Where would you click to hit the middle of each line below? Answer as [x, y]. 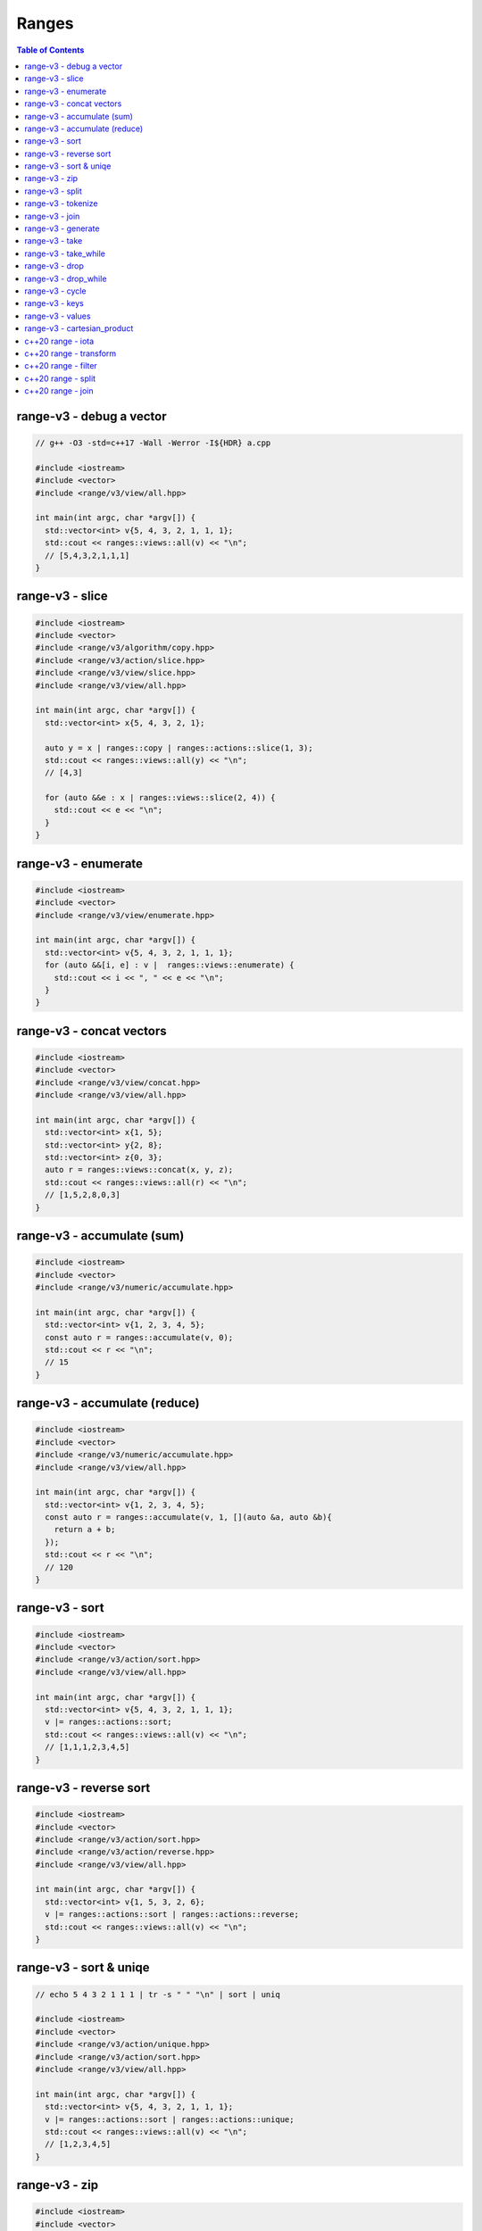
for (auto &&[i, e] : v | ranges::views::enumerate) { [170, 965]
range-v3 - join [52, 216]
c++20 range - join [59, 391]
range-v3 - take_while [65, 253]
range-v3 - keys [54, 303]
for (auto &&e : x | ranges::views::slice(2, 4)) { [160, 798]
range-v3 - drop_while [66, 278]
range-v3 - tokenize [61, 203]
